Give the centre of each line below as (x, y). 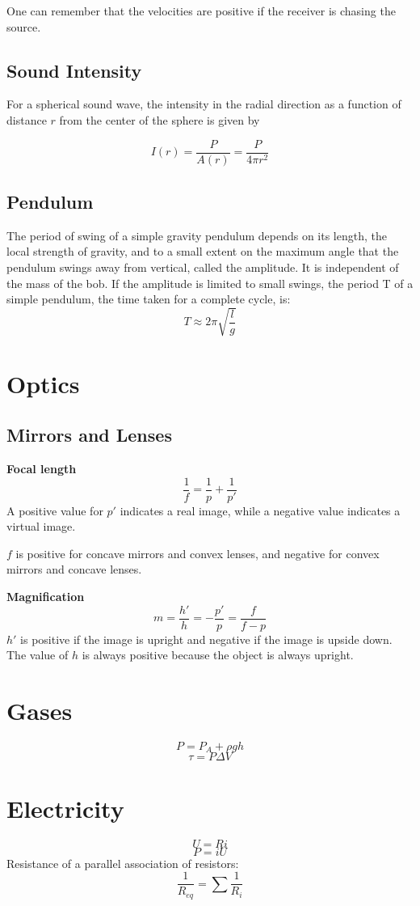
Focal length (42, 468)
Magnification (46, 596)
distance (27, 119)
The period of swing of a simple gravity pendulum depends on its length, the (197, 235)
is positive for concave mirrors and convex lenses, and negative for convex (197, 553)
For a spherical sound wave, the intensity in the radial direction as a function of (204, 104)
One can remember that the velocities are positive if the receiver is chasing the (201, 11)
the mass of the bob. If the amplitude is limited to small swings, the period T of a (210, 283)
